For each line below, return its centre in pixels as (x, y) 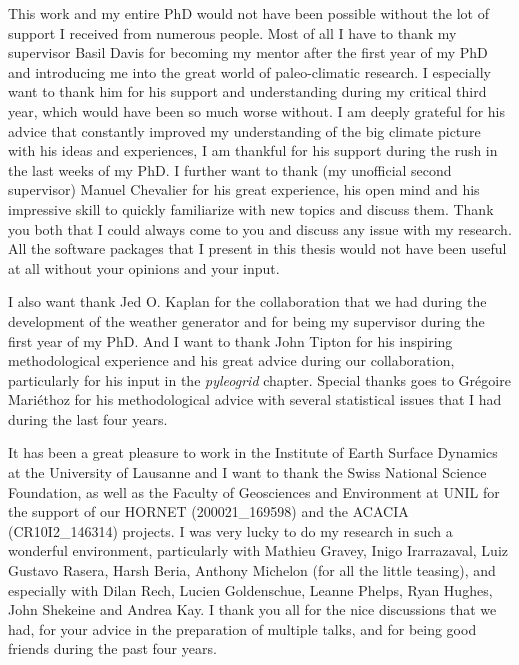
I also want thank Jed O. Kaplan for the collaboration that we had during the (247, 301)
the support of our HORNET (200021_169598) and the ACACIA (208, 511)
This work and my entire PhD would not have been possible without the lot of (248, 13)
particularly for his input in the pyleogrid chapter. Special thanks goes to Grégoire (259, 379)
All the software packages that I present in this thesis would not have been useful (257, 248)
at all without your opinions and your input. (144, 267)
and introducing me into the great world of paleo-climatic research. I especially (249, 71)
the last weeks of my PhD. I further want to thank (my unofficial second (230, 169)
